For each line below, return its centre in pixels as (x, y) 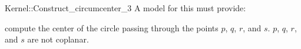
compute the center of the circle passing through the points (112, 27)
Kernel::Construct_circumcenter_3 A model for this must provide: (125, 8)
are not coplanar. (58, 39)
